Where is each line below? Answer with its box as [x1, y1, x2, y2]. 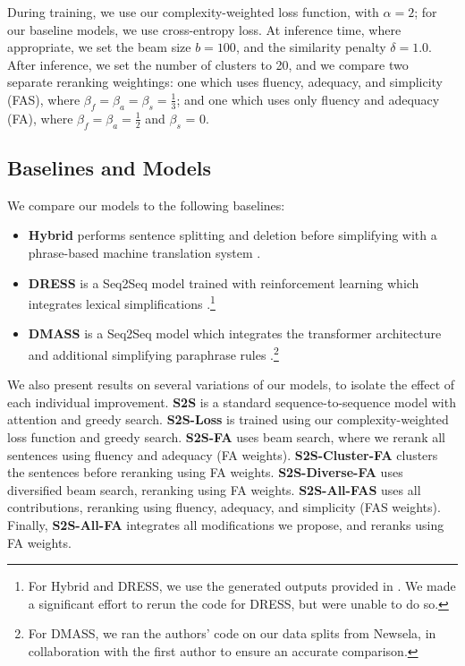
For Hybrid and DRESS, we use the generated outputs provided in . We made [28, 576, 456, 595]
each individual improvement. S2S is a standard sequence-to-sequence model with [7, 392, 456, 411]
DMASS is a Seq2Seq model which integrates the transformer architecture [28, 324, 442, 343]
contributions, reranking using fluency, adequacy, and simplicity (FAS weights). [7, 498, 441, 517]
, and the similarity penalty [235, 38, 386, 56]
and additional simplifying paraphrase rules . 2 [28, 342, 279, 363]
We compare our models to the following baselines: [7, 195, 285, 214]
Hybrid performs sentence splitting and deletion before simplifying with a [28, 226, 437, 244]
